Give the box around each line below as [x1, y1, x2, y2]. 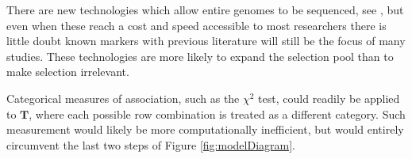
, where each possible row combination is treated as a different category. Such [29, 105, 406, 122]
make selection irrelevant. [6, 63, 129, 80]
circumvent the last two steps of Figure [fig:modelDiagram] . [6, 136, 295, 153]
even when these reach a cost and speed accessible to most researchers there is [6, 17, 387, 33]
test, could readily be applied [258, 89, 400, 106]
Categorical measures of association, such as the [6, 89, 240, 106]
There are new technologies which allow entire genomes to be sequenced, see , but [6, 2, 404, 17]
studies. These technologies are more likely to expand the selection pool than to [6, 47, 394, 64]
